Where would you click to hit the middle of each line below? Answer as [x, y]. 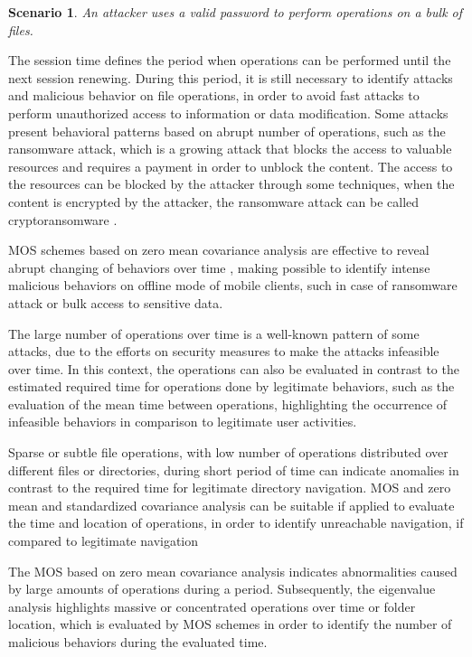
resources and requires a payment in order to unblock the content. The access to [231, 166]
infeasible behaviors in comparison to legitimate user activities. [183, 422]
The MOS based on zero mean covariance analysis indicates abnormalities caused [233, 571]
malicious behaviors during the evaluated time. [138, 642]
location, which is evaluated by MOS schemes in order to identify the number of [230, 624]
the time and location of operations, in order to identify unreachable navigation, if [236, 523]
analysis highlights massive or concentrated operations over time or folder [212, 606]
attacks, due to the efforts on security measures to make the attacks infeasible [224, 351]
